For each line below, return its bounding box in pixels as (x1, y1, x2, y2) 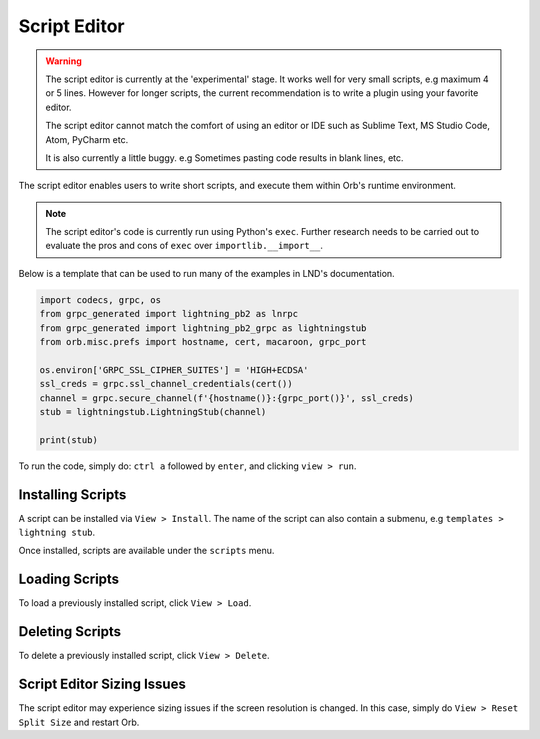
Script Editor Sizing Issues (18, 676, 187, 693)
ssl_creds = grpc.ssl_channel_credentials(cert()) (39, 378, 294, 390)
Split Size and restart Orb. (18, 716, 140, 728)
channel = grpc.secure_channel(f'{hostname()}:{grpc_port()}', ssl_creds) (39, 392, 415, 404)
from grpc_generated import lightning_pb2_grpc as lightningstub (39, 322, 367, 334)
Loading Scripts (18, 571, 120, 588)
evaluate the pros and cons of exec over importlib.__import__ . (45, 240, 324, 252)
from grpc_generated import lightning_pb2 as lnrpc (39, 308, 299, 320)
